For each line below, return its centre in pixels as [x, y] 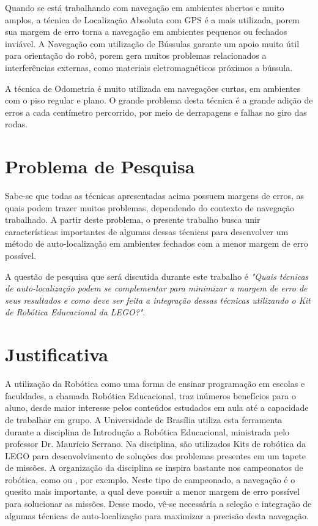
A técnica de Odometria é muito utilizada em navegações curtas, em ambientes [153, 88]
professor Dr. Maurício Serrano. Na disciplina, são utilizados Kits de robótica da [156, 444]
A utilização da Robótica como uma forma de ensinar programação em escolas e [155, 384]
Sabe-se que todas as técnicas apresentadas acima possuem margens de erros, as [154, 196]
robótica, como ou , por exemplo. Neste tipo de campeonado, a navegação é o [150, 479]
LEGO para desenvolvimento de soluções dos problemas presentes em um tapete [155, 455]
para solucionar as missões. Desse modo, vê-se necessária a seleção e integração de [158, 504]
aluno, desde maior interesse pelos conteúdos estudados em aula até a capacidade [157, 408]
